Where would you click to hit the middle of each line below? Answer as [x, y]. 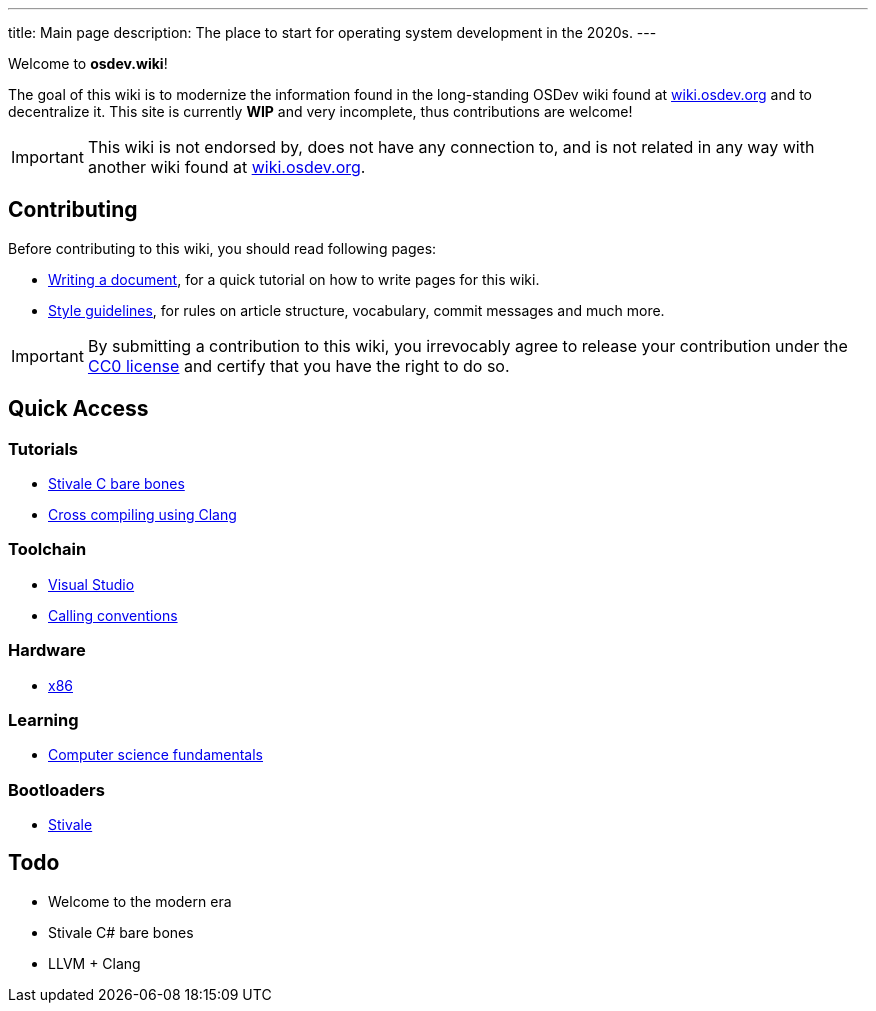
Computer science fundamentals [156, 755]
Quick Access [78, 409]
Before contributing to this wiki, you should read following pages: [222, 248]
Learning [43, 719]
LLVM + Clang [94, 963]
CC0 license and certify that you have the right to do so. [298, 365]
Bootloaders [56, 789]
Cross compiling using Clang [142, 515]
